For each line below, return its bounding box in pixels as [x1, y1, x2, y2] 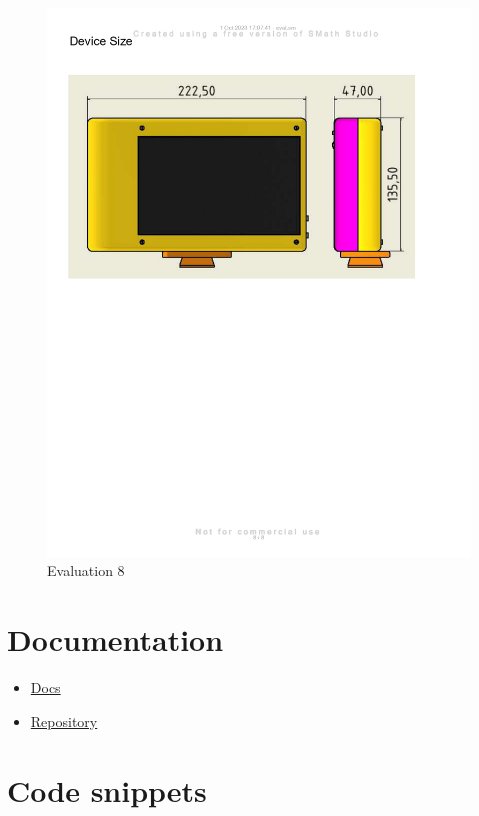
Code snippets [7, 769, 207, 810]
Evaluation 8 [47, 560, 125, 581]
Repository [30, 710, 98, 731]
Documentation [7, 619, 224, 660]
